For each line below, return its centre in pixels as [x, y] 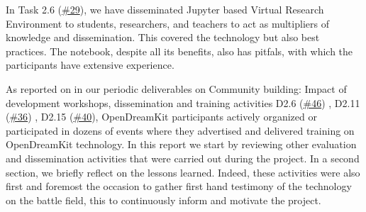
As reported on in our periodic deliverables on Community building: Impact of [176, 88]
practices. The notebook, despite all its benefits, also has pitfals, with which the [179, 51]
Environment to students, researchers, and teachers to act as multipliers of [167, 23]
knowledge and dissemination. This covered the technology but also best [163, 37]
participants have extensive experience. [90, 65]
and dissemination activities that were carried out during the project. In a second [183, 158]
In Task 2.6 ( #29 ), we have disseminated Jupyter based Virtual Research [165, 9]
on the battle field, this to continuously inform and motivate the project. [163, 200]
